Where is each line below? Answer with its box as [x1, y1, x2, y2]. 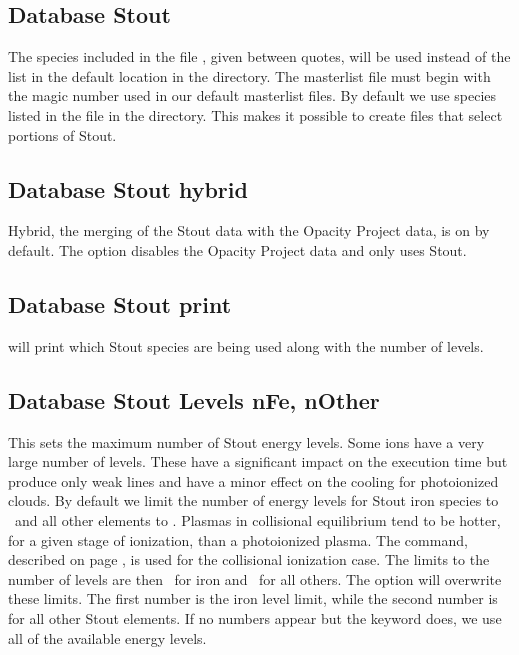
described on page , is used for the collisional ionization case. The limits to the [8, 549, 490, 570]
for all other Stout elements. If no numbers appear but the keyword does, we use [8, 607, 502, 628]
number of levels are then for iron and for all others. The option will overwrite [8, 568, 502, 589]
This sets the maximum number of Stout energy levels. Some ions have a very [8, 431, 485, 452]
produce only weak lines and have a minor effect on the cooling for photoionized [8, 470, 499, 491]
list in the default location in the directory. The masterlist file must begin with [8, 65, 491, 86]
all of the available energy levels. [8, 627, 207, 648]
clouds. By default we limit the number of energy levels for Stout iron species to [8, 490, 499, 511]
